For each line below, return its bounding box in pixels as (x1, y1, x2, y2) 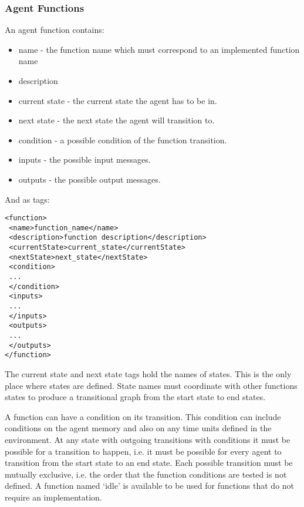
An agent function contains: (5, 23, 104, 36)
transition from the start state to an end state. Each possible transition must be (5, 456, 293, 469)
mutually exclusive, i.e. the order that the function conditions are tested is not (5, 468, 287, 480)
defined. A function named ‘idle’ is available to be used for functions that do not (5, 479, 295, 492)
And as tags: (5, 193, 50, 205)
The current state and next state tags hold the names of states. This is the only (5, 368, 292, 380)
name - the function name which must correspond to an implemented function (18, 43, 300, 55)
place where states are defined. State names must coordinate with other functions (5, 379, 298, 391)
